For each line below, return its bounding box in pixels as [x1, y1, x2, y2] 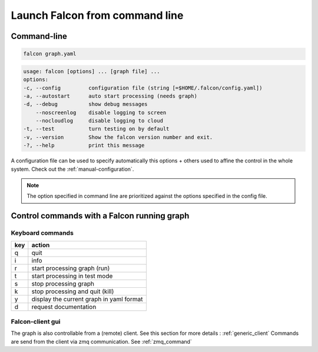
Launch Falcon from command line [11, 9, 184, 22]
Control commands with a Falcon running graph [11, 211, 190, 221]
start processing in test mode [31, 271, 113, 280]
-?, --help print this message [23, 142, 145, 149]
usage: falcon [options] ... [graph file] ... [23, 68, 160, 75]
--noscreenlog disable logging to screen [35, 109, 167, 116]
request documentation [31, 303, 97, 311]
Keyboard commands [11, 229, 74, 237]
